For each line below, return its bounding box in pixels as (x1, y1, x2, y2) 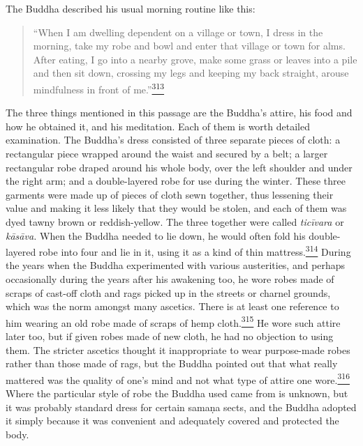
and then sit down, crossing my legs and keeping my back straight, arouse (33, 66, 349, 80)
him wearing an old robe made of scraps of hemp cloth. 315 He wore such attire (6, 313, 341, 330)
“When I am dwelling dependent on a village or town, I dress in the (33, 24, 323, 39)
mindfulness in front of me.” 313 (33, 79, 165, 96)
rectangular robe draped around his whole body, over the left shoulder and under (6, 160, 353, 174)
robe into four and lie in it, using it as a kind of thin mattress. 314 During (38, 243, 351, 259)
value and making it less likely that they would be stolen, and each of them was (6, 201, 347, 215)
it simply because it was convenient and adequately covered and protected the (6, 413, 339, 428)
